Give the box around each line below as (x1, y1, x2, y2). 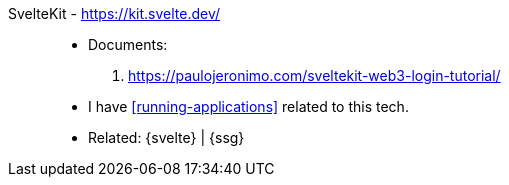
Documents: (88, 36, 168, 53)
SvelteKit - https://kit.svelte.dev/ (8, 5, 221, 22)
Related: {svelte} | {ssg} (88, 129, 245, 146)
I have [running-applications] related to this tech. (88, 98, 409, 115)
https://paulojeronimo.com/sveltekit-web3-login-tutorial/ (128, 67, 501, 84)
